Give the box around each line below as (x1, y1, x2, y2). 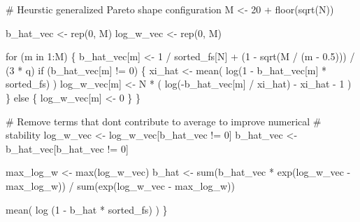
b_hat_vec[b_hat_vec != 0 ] (6, 141, 129, 155)
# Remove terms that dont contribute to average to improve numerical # (6, 113, 322, 128)
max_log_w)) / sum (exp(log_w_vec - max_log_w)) (6, 178, 235, 193)
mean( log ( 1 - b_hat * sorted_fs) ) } (6, 202, 168, 216)
